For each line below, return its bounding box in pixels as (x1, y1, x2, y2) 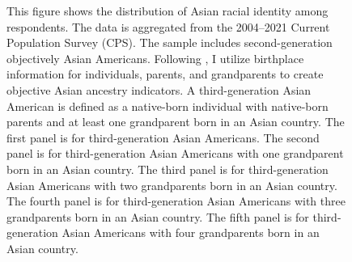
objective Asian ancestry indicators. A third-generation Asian (6, 81, 312, 98)
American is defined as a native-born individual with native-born (6, 97, 329, 114)
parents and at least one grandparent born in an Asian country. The (6, 113, 345, 130)
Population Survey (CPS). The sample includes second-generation (6, 34, 333, 51)
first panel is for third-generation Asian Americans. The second (6, 129, 320, 146)
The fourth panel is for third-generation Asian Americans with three (6, 192, 346, 209)
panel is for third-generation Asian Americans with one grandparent (6, 145, 344, 162)
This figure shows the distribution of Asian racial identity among (6, 2, 329, 19)
